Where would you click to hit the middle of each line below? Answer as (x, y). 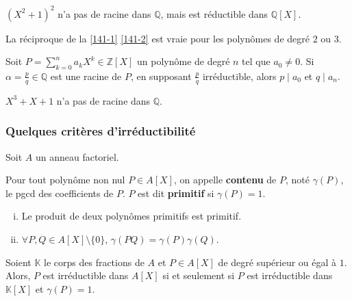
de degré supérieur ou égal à (277, 262)
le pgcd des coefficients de (60, 193)
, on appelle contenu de (225, 180)
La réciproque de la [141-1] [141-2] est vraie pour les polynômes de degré (158, 38)
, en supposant (161, 76)
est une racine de (86, 76)
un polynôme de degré (183, 61)
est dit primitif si (176, 193)
